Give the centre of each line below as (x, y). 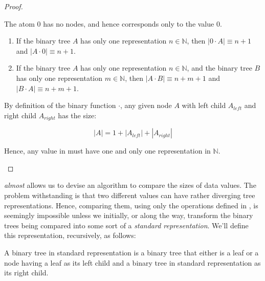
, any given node (146, 105)
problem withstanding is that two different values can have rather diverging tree (130, 195)
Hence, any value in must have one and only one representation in (107, 151)
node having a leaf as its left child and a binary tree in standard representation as (132, 262)
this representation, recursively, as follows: (70, 235)
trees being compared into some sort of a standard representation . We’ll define (126, 225)
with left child (204, 105)
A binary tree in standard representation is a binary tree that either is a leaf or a (131, 252)
